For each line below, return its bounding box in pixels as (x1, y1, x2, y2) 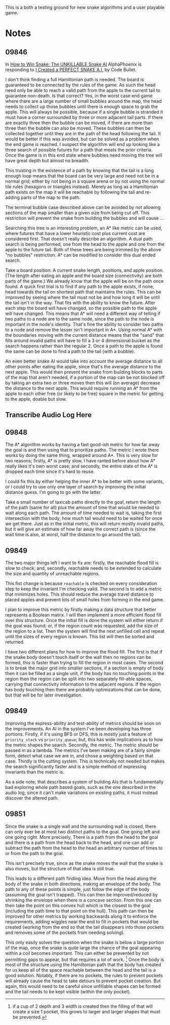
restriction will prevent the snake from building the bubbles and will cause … (5, 215, 164, 221)
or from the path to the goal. (5, 850, 64, 856)
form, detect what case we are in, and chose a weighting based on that (5, 752, 153, 758)
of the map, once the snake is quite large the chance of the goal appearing (5, 945, 161, 951)
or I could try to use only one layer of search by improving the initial (5, 484, 146, 490)
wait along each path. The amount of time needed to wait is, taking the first (5, 510, 162, 516)
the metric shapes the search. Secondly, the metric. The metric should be (5, 742, 159, 748)
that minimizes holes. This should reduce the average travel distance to (5, 591, 154, 597)
